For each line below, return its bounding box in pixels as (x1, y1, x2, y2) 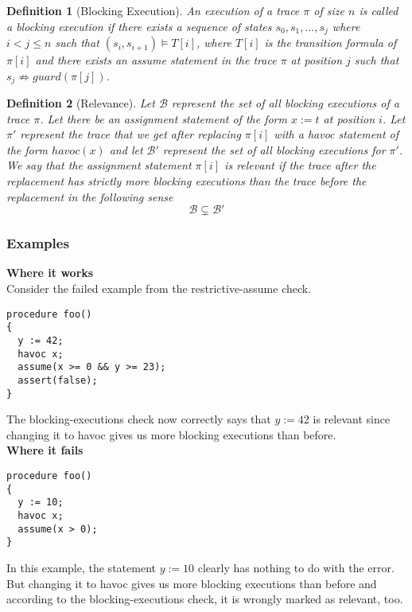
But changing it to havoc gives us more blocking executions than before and (6, 575, 377, 591)
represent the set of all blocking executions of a (171, 95, 399, 111)
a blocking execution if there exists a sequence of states (6, 18, 272, 34)
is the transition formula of (264, 34, 397, 51)
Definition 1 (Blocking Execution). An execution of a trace (6, 2, 300, 18)
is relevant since (313, 411, 391, 427)
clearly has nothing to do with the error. (197, 559, 395, 575)
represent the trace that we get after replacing (20, 126, 241, 142)
